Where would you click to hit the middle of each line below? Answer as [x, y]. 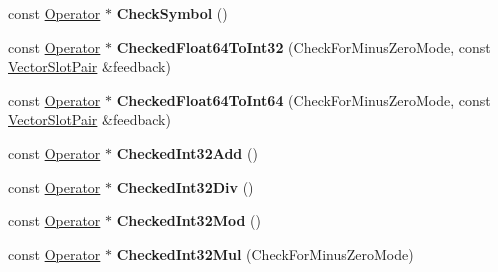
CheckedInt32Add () [187, 152]
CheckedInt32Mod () [188, 220]
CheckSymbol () [172, 13]
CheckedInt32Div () [185, 186]
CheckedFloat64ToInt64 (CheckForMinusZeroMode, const [303, 99]
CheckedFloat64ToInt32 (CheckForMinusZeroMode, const [303, 46]
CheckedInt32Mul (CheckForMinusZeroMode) [265, 253]
